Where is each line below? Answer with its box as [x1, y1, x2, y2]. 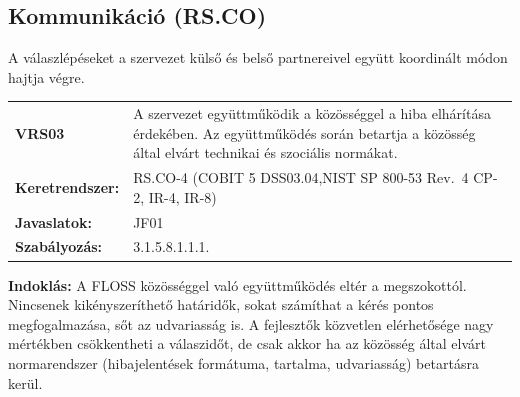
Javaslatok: [15, 211, 93, 232]
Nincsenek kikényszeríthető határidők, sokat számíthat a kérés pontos [8, 294, 434, 315]
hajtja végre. [8, 66, 85, 87]
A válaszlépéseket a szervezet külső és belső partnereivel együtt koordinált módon [8, 47, 508, 68]
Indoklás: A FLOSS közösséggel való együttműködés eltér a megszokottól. [8, 274, 467, 295]
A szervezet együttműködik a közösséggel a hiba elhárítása [133, 103, 491, 124]
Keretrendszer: [15, 176, 120, 197]
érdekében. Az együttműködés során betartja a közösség [133, 122, 476, 143]
